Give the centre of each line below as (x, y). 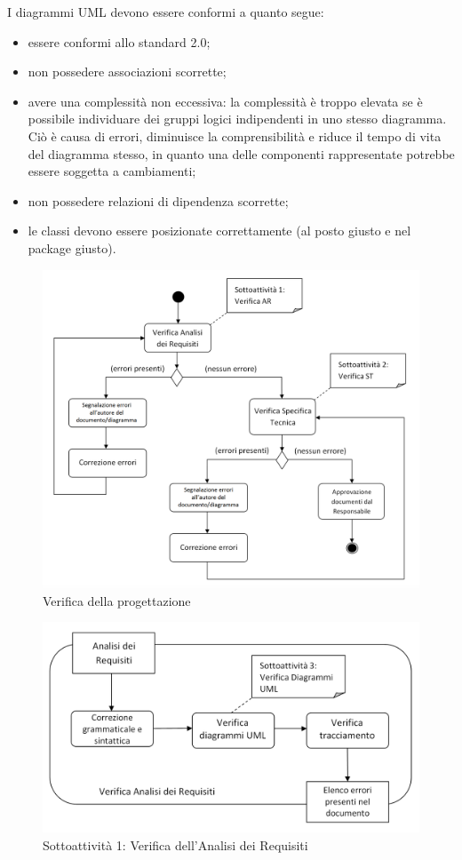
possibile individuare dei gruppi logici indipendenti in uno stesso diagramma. (237, 119)
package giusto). (72, 247)
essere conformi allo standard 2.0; (119, 41)
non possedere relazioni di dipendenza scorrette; (158, 200)
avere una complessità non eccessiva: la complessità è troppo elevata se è (225, 101)
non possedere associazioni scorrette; (127, 72)
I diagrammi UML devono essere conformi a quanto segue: (166, 12)
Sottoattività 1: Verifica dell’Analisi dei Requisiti (175, 844)
